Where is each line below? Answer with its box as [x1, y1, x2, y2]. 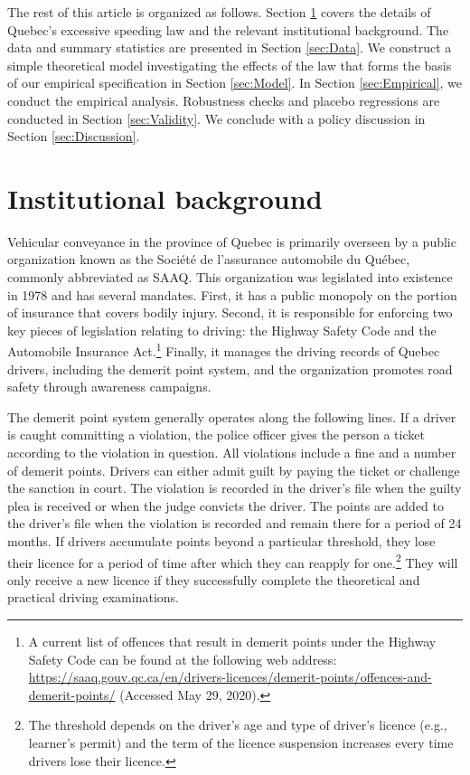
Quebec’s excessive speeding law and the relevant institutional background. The [7, 20, 449, 39]
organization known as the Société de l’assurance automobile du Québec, [7, 250, 410, 269]
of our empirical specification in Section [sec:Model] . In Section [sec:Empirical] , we [7, 73, 463, 92]
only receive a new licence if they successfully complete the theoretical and [7, 570, 420, 589]
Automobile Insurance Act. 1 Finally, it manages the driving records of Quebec [7, 339, 440, 361]
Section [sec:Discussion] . [7, 127, 140, 146]
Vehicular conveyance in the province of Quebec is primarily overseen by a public [7, 232, 456, 250]
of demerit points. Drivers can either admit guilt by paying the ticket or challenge [7, 460, 460, 479]
